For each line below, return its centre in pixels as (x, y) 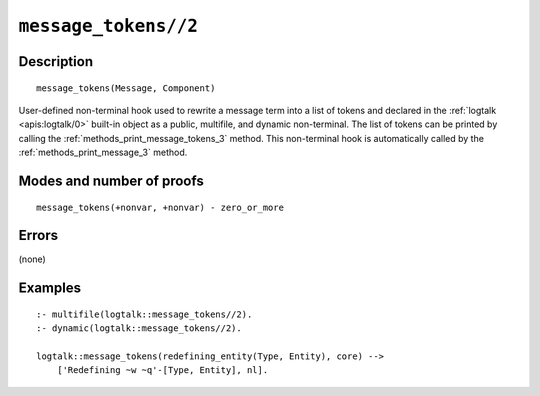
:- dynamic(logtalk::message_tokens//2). (139, 328)
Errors (38, 235)
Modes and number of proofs (111, 180)
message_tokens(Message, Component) (126, 88)
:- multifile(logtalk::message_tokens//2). (144, 314)
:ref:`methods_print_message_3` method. (103, 152)
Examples (50, 288)
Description (56, 61)
